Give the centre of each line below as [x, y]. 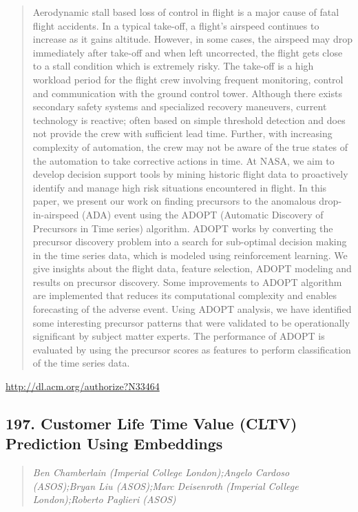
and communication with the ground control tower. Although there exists [187, 93]
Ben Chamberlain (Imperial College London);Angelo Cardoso [161, 472]
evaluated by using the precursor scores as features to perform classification [192, 349]
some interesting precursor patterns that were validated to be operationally [191, 322]
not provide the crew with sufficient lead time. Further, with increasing [182, 133]
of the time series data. [81, 363]
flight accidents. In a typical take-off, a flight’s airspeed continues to [176, 25]
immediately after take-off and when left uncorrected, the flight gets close [188, 52]
